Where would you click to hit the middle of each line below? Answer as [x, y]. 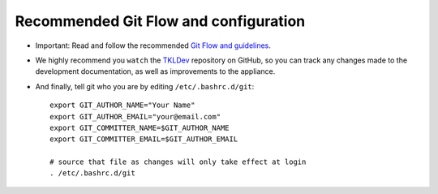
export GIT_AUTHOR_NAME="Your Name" [122, 105]
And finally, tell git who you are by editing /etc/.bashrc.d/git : [145, 86]
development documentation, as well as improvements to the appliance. [155, 71]
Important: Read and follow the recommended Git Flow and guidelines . [153, 45]
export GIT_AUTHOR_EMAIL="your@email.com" [135, 116]
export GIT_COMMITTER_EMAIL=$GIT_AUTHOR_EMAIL [144, 139]
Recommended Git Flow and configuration [160, 21]
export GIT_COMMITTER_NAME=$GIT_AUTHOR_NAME [140, 127]
